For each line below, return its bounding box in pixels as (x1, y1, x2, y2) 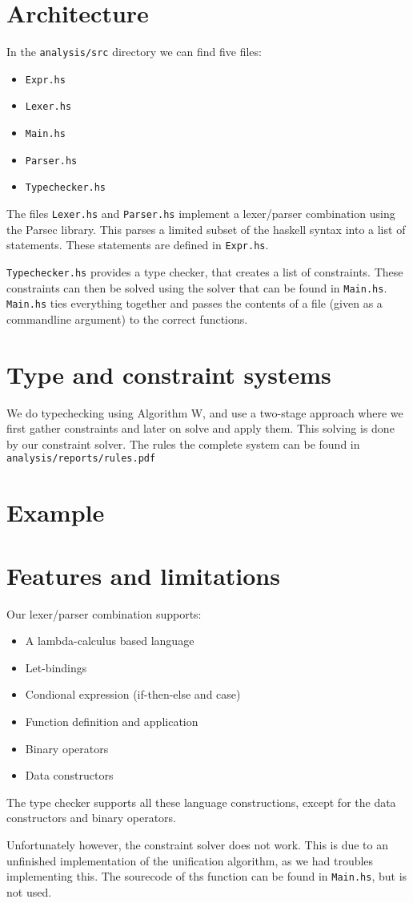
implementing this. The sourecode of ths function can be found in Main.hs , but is (6, 868, 407, 885)
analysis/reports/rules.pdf (6, 453, 156, 465)
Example (6, 496, 105, 529)
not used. (6, 883, 52, 900)
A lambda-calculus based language (25, 632, 194, 649)
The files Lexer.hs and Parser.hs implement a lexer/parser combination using (6, 205, 395, 222)
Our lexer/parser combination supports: (6, 605, 202, 622)
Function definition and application (25, 712, 198, 729)
